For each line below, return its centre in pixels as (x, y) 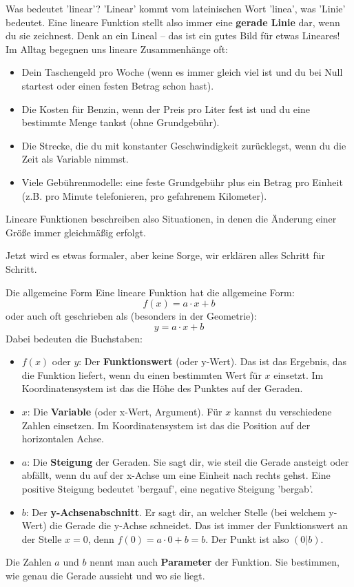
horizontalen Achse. (63, 439)
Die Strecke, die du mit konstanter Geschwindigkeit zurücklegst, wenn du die (184, 145)
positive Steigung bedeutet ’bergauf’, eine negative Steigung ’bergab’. (167, 489)
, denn (101, 538)
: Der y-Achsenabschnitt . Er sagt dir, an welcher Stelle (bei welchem (176, 512)
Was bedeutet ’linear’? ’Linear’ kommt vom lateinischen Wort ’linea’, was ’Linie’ (176, 8)
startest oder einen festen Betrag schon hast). (118, 85)
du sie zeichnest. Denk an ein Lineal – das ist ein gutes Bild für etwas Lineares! (173, 35)
